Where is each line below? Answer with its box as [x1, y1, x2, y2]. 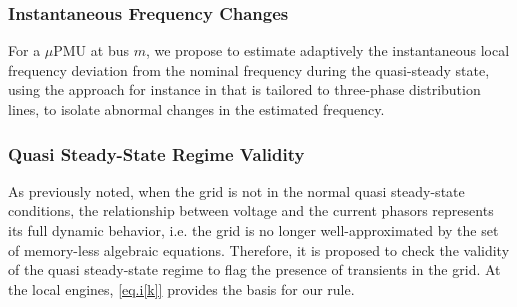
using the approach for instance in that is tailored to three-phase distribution [8, 79, 481, 100]
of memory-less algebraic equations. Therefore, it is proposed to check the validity [8, 239, 510, 260]
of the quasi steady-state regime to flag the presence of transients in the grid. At [8, 259, 501, 280]
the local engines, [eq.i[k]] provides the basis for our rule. [8, 278, 355, 299]
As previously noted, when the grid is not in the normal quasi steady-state [8, 180, 465, 201]
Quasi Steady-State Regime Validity [8, 141, 305, 166]
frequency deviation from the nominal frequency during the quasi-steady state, [8, 59, 490, 80]
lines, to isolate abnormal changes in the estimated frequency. [8, 99, 385, 119]
